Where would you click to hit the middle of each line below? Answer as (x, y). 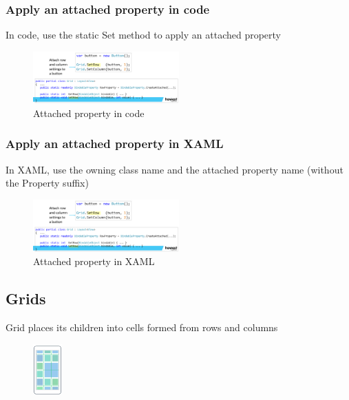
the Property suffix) (47, 183)
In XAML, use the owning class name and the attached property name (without (174, 169)
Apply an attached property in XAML (115, 144)
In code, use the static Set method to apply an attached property (144, 35)
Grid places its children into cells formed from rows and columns (142, 327)
